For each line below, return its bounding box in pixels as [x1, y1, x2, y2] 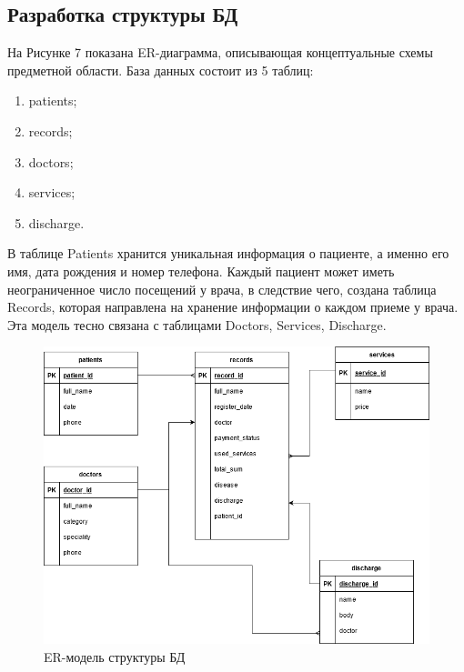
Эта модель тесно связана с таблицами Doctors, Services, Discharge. [7, 315, 387, 334]
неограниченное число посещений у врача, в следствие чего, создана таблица [7, 279, 437, 298]
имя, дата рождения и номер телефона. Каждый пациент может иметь [7, 261, 395, 280]
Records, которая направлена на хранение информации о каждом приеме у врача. [7, 297, 459, 316]
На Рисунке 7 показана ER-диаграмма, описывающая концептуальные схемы [7, 43, 433, 62]
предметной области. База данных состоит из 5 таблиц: [7, 60, 314, 79]
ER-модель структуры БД [44, 647, 186, 666]
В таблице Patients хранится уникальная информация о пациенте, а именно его [7, 244, 449, 263]
